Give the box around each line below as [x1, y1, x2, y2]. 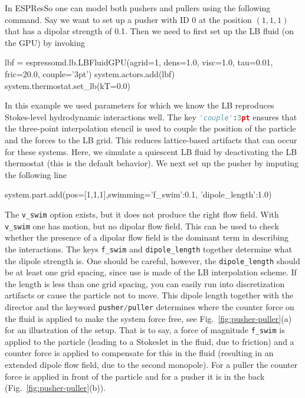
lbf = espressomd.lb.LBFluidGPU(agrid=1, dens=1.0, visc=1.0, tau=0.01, [5, 56, 273, 68]
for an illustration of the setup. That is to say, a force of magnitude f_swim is [5, 324, 285, 336]
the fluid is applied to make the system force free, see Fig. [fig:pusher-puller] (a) [5, 312, 292, 324]
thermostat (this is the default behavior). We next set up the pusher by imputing [5, 157, 299, 169]
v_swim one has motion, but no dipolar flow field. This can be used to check [5, 219, 279, 232]
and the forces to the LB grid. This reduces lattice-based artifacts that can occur [5, 134, 297, 146]
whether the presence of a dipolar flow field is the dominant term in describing [5, 231, 289, 244]
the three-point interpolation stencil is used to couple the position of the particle [5, 122, 296, 134]
